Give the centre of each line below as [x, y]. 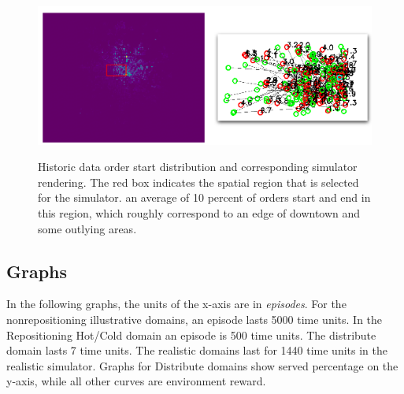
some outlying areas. [87, 228]
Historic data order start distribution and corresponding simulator [198, 167]
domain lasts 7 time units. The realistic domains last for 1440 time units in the [197, 350]
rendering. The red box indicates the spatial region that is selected [198, 182]
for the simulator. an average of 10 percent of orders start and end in [204, 197]
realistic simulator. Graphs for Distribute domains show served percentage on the [202, 365]
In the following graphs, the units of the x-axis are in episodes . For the [176, 304]
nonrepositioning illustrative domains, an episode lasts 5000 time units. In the [195, 319]
